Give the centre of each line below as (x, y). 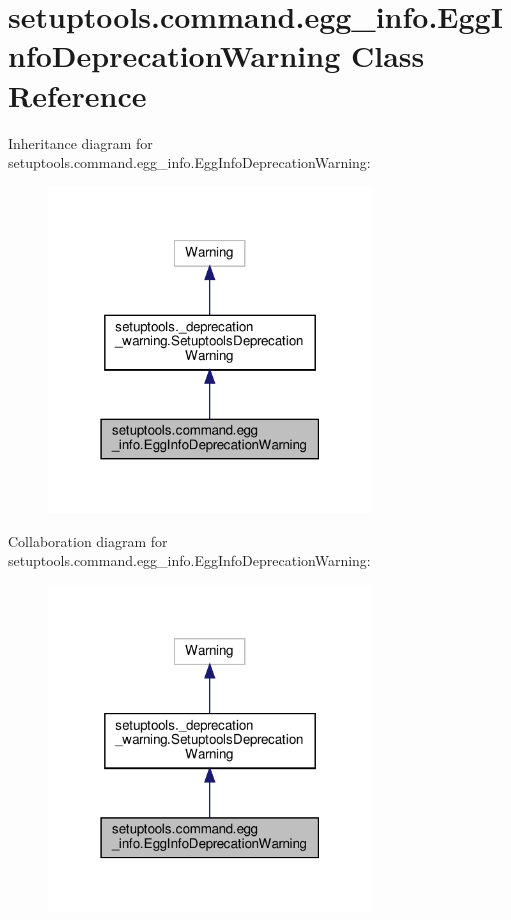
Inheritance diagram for (80, 142)
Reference (77, 94)
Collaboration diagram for (88, 540)
